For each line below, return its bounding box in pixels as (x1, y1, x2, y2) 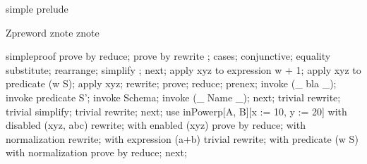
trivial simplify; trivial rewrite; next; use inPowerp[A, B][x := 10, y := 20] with (6, 103, 347, 118)
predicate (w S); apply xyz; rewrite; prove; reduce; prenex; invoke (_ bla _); (6, 76, 337, 91)
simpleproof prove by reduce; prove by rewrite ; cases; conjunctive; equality (6, 49, 331, 63)
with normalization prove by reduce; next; (6, 145, 187, 160)
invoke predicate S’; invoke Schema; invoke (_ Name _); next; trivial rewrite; (6, 89, 341, 104)
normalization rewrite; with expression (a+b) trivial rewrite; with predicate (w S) (6, 131, 359, 146)
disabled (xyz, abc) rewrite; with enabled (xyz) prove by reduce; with (6, 118, 306, 132)
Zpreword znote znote (6, 25, 100, 39)
